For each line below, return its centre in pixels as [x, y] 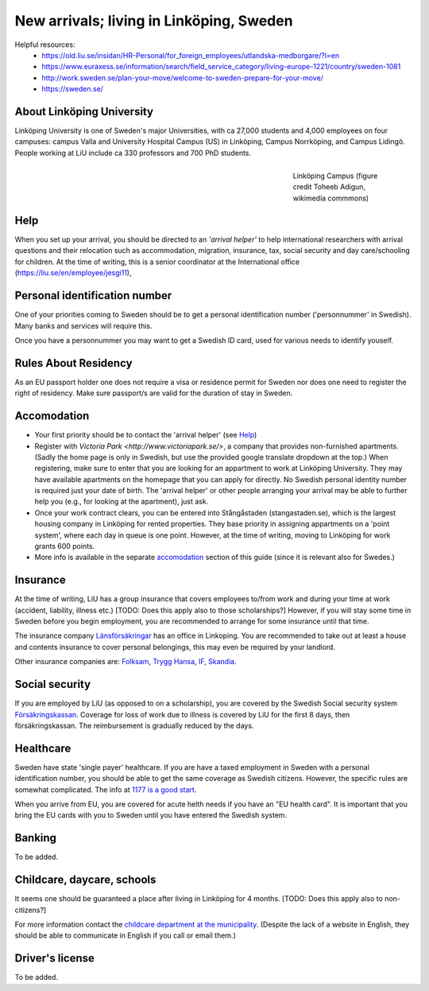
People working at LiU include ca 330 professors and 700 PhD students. [133, 153]
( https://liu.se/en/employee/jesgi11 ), [73, 273]
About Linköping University [84, 111]
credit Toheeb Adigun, [329, 187]
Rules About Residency [73, 363]
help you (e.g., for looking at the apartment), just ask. [122, 502]
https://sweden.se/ [72, 89]
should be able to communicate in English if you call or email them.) [125, 935]
